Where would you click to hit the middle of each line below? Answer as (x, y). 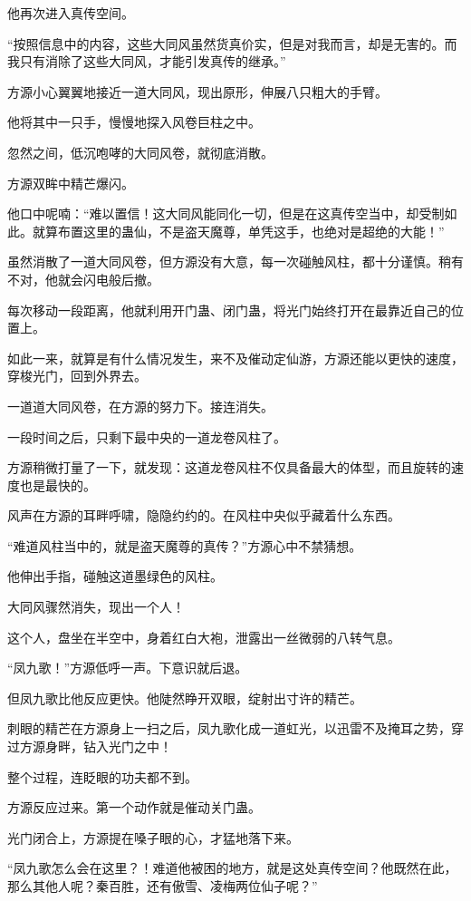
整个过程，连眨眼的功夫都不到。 (102, 776)
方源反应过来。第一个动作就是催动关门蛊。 (134, 807)
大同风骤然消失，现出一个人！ (96, 607)
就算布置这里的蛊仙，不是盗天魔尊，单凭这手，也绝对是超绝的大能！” (238, 231)
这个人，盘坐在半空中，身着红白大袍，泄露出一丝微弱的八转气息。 (204, 637)
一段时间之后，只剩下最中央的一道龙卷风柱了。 (147, 436)
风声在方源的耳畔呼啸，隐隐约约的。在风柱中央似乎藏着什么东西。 (204, 515)
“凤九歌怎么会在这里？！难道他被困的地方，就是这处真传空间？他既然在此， (232, 868)
